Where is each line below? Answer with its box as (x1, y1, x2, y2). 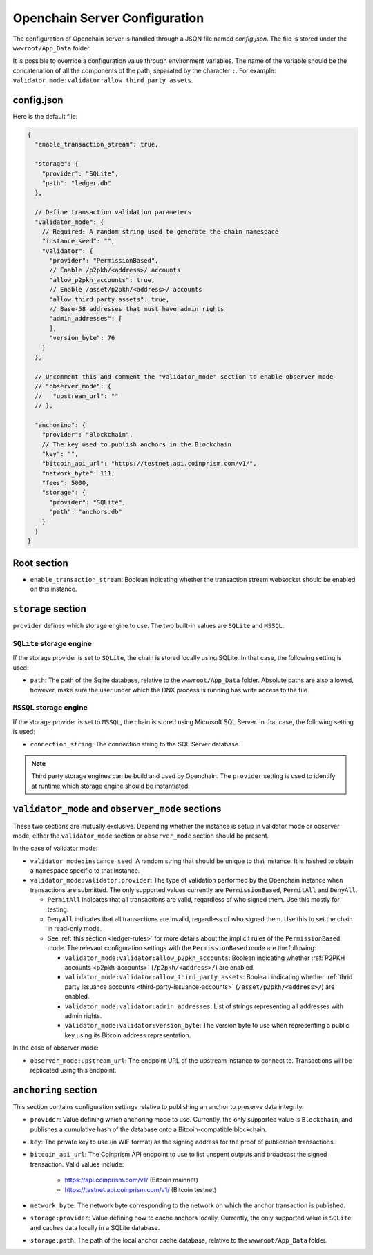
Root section (12, 557, 68, 569)
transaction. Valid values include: (30, 1160, 124, 1168)
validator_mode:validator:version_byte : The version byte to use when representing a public (64, 1021, 350, 1030)
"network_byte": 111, (41, 469, 115, 477)
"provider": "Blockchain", (41, 431, 134, 439)
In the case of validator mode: (12, 844, 98, 853)
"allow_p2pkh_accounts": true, (49, 276, 155, 283)
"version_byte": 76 (49, 334, 115, 342)
